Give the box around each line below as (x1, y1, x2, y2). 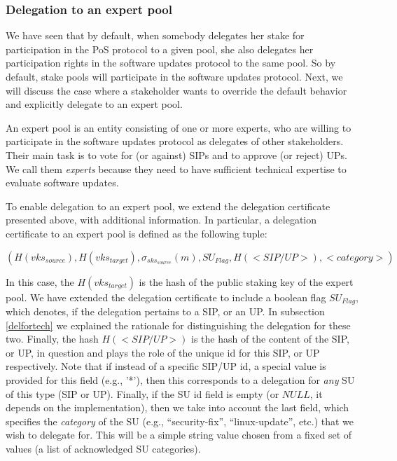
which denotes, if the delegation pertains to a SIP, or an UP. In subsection (6, 303, 325, 318)
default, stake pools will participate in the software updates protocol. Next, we (6, 69, 343, 83)
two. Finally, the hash (6, 331, 99, 346)
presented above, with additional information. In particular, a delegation (6, 212, 317, 227)
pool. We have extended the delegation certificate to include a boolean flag (6, 289, 326, 304)
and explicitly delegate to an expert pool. (6, 97, 183, 111)
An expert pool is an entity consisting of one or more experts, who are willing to (6, 120, 351, 135)
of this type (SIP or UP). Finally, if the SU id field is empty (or (6, 386, 279, 401)
